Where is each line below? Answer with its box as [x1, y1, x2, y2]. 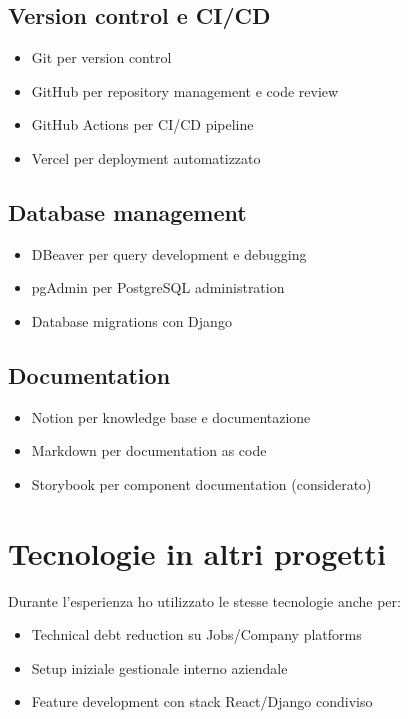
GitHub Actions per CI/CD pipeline [31, 114, 254, 135]
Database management [8, 196, 247, 227]
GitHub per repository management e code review [31, 80, 339, 101]
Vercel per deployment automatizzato [31, 147, 261, 168]
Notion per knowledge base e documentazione [31, 406, 311, 427]
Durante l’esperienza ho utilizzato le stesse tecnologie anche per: [8, 590, 401, 611]
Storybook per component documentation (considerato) [31, 473, 372, 494]
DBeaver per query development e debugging [31, 243, 307, 264]
